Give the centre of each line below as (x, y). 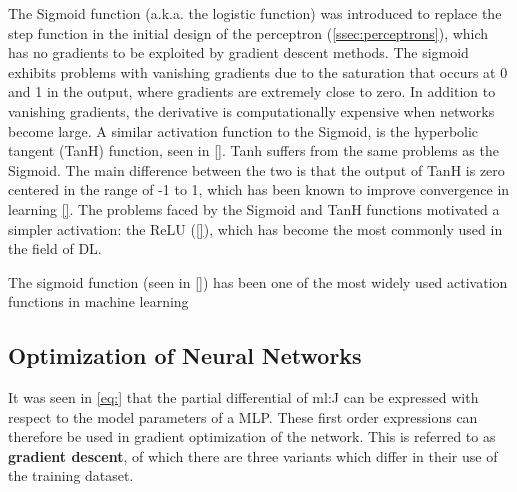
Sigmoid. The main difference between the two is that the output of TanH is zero (256, 169)
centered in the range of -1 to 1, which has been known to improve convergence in (259, 189)
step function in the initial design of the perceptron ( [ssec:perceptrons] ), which (248, 32)
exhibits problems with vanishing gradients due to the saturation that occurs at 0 (258, 71)
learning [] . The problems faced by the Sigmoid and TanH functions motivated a (254, 208)
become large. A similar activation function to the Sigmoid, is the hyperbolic (243, 130)
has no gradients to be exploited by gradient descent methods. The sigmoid (238, 52)
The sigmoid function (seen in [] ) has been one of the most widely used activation (258, 281)
